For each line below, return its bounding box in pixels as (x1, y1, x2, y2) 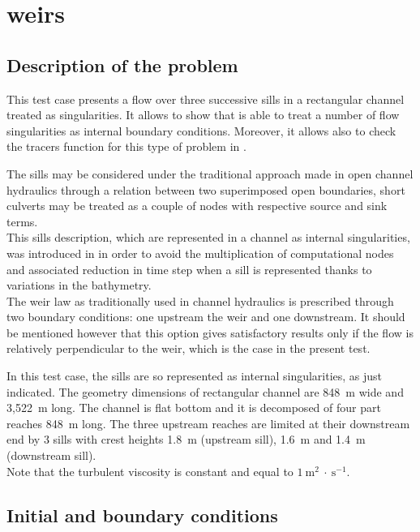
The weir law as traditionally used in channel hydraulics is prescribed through (6, 292, 394, 309)
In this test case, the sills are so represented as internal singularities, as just (6, 367, 383, 384)
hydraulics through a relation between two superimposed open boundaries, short (6, 181, 405, 198)
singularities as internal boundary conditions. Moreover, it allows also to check (6, 122, 396, 139)
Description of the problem (6, 52, 238, 77)
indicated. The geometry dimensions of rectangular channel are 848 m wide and (6, 383, 404, 400)
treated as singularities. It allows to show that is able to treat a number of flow (6, 106, 400, 123)
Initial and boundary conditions (6, 502, 278, 527)
